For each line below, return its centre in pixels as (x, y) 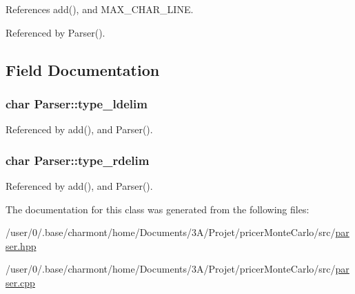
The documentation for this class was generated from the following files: (158, 209)
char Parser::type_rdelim (78, 160)
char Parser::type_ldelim (77, 103)
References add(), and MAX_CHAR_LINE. (100, 9)
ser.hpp (21, 245)
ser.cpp (20, 282)
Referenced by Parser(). (55, 32)
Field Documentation (83, 69)
